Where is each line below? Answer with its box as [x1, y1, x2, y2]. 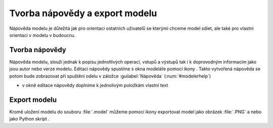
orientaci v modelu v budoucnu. [9, 32, 76, 38]
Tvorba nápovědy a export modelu [9, 8, 157, 19]
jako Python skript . [9, 116, 50, 122]
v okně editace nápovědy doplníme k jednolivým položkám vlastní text [22, 82, 168, 89]
